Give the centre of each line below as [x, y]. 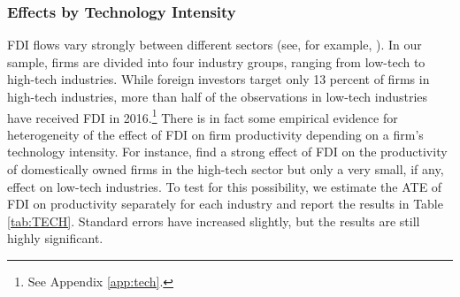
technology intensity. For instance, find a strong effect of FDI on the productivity [227, 152]
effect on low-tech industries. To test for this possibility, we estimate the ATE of [225, 186]
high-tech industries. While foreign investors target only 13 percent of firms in [218, 79]
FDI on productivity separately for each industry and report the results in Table [225, 204]
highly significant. [55, 238]
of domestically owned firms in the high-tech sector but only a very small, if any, [226, 169]
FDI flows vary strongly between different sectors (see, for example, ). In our [215, 45]
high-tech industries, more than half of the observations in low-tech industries [218, 96]
